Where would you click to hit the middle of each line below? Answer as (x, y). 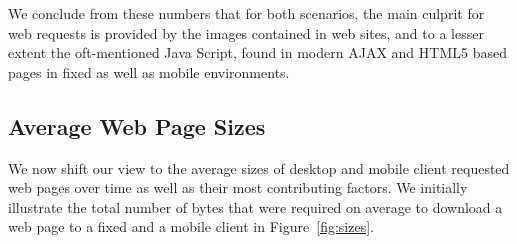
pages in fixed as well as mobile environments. (149, 71)
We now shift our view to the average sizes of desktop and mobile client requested (259, 167)
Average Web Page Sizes (137, 125)
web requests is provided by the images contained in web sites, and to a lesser (246, 32)
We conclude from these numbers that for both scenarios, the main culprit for (246, 13)
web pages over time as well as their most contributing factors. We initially (238, 187)
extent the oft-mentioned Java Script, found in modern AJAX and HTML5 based (257, 52)
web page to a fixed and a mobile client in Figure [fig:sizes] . (191, 226)
